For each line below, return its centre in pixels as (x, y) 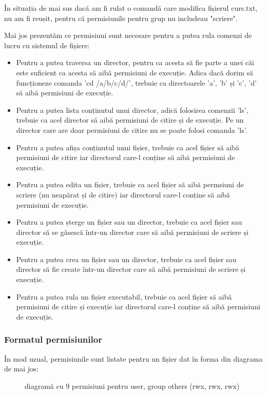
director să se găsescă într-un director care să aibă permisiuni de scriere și (132, 232)
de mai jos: (21, 369)
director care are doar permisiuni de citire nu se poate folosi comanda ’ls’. (132, 130)
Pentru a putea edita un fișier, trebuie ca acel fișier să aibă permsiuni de (130, 184)
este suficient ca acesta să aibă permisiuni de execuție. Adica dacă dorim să (135, 72)
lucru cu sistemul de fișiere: (47, 45)
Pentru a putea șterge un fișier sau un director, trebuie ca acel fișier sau (129, 222)
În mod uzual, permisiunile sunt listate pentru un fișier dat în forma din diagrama (133, 358)
